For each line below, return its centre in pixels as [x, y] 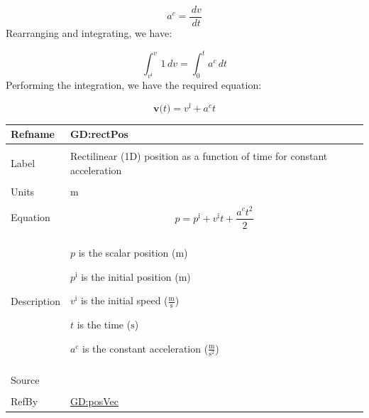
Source [25, 380]
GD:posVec [94, 401]
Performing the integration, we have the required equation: [134, 84]
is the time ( [104, 325]
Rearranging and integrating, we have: [89, 33]
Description [35, 300]
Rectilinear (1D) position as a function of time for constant [199, 156]
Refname [33, 134]
